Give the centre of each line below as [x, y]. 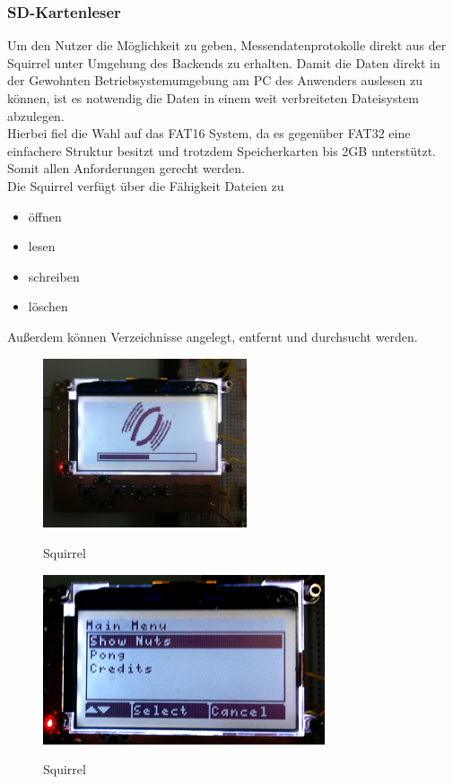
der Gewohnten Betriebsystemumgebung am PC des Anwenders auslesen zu [215, 80]
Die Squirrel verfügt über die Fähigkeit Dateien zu [146, 185]
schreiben [54, 276]
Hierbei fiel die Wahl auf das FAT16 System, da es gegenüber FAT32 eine [209, 133]
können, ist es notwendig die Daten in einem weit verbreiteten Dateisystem [213, 98]
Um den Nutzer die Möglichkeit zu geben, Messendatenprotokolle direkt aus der [227, 45]
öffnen [45, 216]
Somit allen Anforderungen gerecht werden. [126, 168]
